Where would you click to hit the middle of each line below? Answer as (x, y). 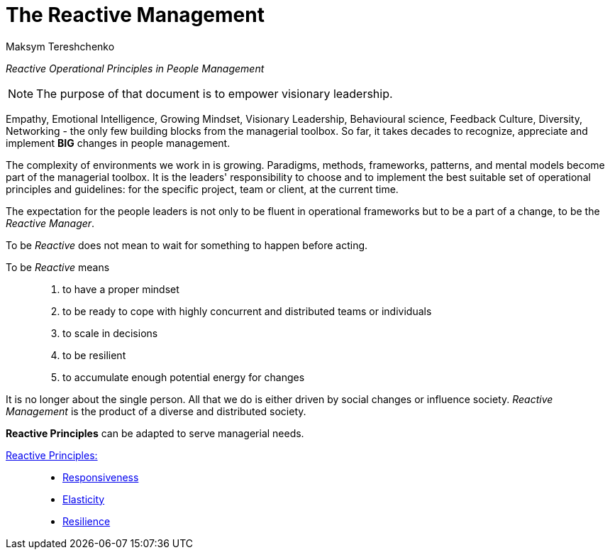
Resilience (87, 521)
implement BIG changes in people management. (118, 143)
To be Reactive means (58, 267)
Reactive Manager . (50, 223)
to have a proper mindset (121, 289)
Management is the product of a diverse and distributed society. (156, 411)
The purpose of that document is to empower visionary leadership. (215, 93)
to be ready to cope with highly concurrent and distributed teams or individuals (247, 311)
